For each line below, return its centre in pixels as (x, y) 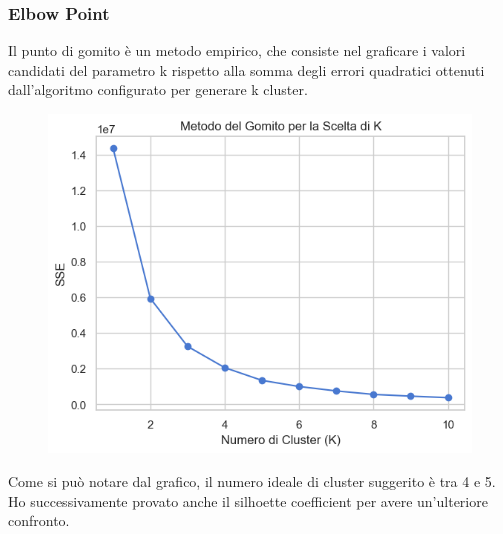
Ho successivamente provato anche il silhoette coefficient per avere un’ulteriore (248, 500)
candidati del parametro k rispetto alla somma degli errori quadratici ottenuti (246, 69)
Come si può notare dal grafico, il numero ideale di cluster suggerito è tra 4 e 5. (252, 480)
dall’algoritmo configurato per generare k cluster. (158, 89)
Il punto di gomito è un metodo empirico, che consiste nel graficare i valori (237, 50)
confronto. (39, 520)
